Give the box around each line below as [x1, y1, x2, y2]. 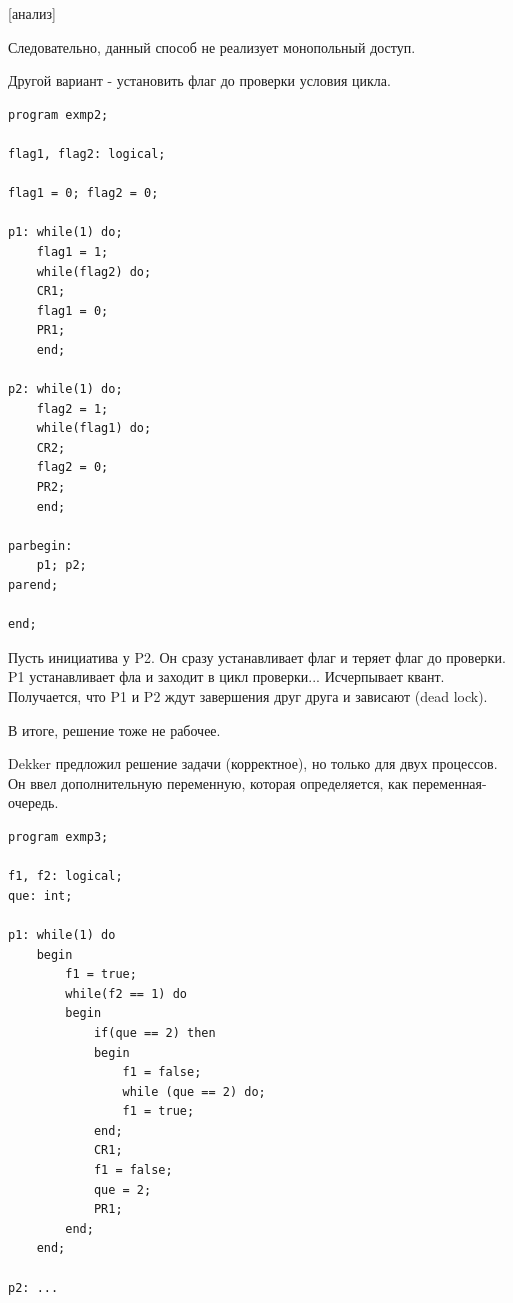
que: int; [8, 888, 73, 903]
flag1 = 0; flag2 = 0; [8, 186, 159, 201]
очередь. [8, 792, 59, 813]
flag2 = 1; [36, 401, 109, 416]
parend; [8, 578, 59, 593]
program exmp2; [8, 107, 109, 122]
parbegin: [8, 538, 73, 553]
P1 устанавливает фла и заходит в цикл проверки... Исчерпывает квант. [8, 666, 445, 687]
